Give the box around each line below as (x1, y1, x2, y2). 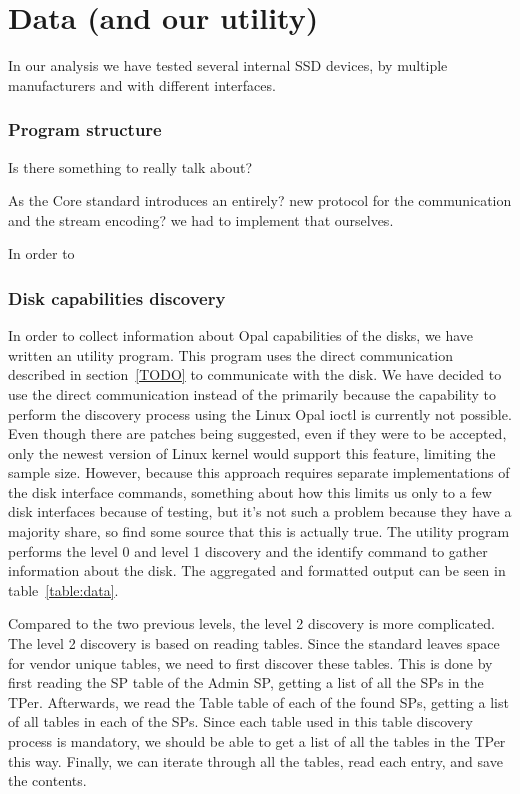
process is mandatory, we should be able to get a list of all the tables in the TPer (8, 731, 506, 751)
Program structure (8, 117, 162, 142)
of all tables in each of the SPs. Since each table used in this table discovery (8, 711, 473, 732)
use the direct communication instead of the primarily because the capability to (8, 383, 497, 404)
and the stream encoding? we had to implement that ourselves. (8, 209, 394, 230)
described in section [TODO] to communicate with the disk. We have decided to (8, 364, 502, 385)
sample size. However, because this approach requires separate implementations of (8, 462, 510, 483)
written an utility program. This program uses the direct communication (8, 344, 453, 365)
